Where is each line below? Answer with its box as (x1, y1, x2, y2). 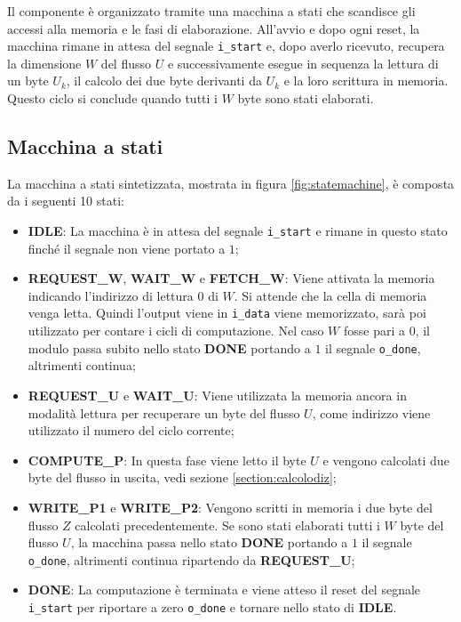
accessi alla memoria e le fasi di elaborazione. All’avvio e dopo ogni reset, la (7, 19, 420, 37)
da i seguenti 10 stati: (7, 191, 124, 210)
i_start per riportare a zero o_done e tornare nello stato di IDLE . (28, 597, 397, 616)
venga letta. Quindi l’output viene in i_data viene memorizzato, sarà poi (28, 303, 426, 322)
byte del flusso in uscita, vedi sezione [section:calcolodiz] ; (28, 468, 337, 487)
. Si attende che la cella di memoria (234, 286, 427, 304)
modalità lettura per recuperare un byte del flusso (28, 403, 300, 422)
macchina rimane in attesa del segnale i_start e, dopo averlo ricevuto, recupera (7, 36, 445, 55)
